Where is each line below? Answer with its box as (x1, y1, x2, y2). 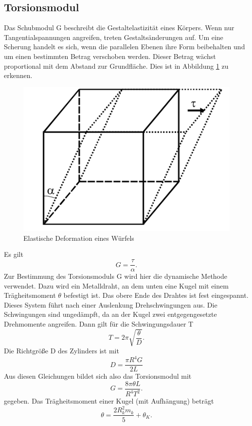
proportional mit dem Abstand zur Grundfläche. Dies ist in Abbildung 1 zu (4, 60, 229, 71)
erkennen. (4, 70, 33, 80)
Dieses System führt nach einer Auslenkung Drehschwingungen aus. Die (4, 299, 217, 310)
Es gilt (4, 249, 23, 259)
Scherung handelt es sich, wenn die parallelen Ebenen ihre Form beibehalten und (4, 41, 245, 52)
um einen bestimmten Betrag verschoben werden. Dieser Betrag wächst (4, 51, 216, 61)
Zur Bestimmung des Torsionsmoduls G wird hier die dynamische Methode (4, 271, 228, 281)
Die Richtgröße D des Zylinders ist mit (4, 346, 119, 356)
